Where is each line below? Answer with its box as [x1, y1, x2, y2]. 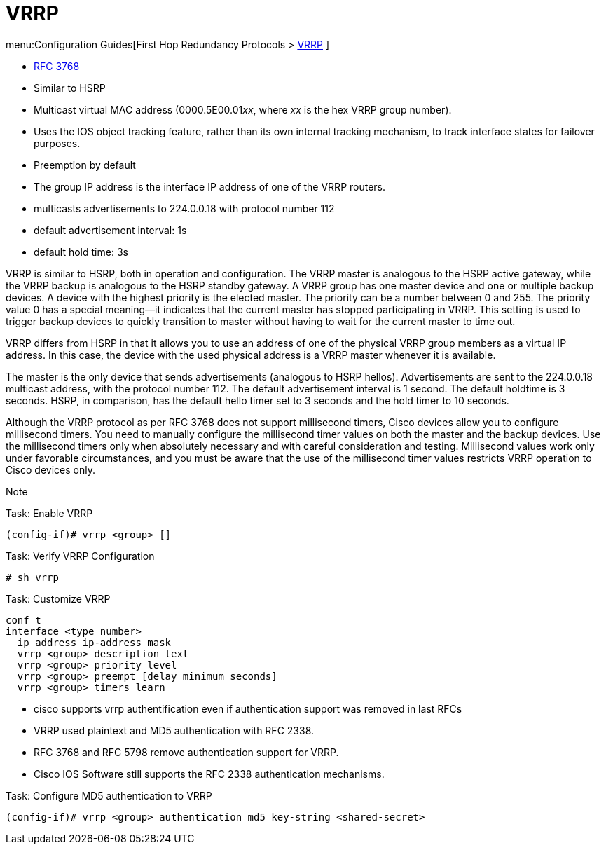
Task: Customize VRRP [6, 592, 111, 605]
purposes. [34, 137, 81, 149]
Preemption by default [34, 158, 136, 171]
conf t [6, 614, 41, 626]
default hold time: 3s [34, 245, 128, 258]
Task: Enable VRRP [6, 507, 93, 519]
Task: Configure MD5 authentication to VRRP [6, 789, 212, 802]
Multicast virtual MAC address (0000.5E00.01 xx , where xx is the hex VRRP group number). [34, 103, 452, 116]
